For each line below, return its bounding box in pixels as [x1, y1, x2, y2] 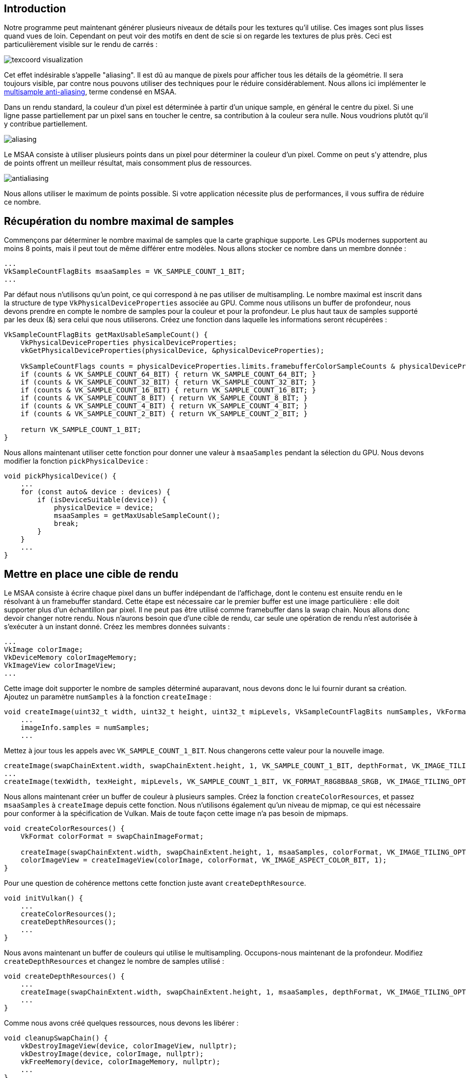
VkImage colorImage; [4, 646, 83, 654]
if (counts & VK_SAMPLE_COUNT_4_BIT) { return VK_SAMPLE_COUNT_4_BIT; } [20, 402, 308, 410]
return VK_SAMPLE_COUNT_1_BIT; [20, 426, 142, 434]
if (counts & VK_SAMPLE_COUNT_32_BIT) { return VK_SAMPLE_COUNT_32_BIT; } [20, 378, 316, 387]
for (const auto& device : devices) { [20, 488, 171, 496]
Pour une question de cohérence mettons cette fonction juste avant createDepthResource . [4, 879, 307, 888]
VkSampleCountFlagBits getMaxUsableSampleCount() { [4, 331, 208, 339]
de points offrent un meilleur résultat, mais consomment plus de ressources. [4, 159, 252, 168]
